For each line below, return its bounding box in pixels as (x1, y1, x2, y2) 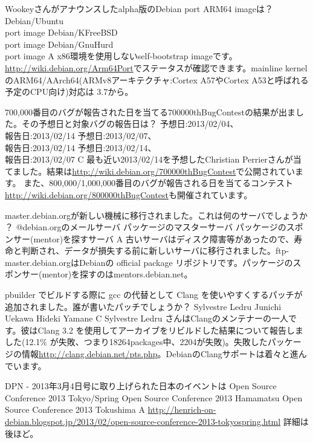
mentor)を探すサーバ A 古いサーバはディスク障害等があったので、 (33, 232, 294, 245)
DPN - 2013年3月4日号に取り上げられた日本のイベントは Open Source (5, 380, 277, 392)
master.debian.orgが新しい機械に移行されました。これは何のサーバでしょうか (5, 209, 308, 221)
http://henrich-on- (147, 403, 216, 416)
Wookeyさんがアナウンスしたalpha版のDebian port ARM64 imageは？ (5, 2, 274, 15)
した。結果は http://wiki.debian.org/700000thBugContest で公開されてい (21, 164, 295, 177)
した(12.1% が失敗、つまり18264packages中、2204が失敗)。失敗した (5, 335, 268, 348)
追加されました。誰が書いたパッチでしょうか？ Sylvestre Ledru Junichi (5, 300, 282, 312)
